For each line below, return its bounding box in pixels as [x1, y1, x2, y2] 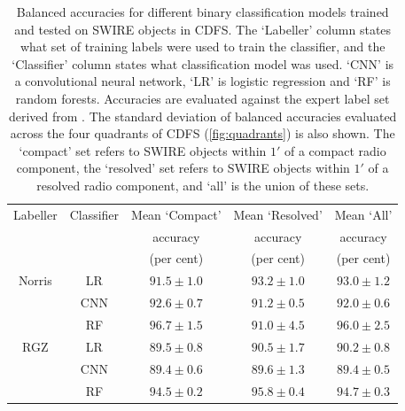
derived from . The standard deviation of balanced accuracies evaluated [8, 106, 397, 125]
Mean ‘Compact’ [131, 205, 222, 223]
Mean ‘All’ [334, 205, 393, 223]
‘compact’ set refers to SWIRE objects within [19, 141, 267, 159]
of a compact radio [284, 141, 386, 159]
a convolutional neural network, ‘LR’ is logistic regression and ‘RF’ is [14, 72, 391, 90]
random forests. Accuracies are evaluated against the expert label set [15, 89, 390, 107]
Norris [18, 271, 52, 290]
